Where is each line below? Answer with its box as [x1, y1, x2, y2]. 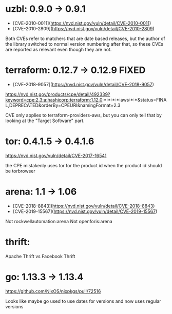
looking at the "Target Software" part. [5, 117, 85, 124]
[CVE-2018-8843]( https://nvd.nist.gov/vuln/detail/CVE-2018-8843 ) [12, 203, 155, 209]
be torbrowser [5, 168, 36, 174]
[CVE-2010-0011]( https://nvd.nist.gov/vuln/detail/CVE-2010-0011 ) [12, 20, 151, 26]
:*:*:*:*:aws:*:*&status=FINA [102, 96, 167, 103]
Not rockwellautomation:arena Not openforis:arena [5, 218, 113, 224]
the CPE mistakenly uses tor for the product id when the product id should [5, 162, 162, 168]
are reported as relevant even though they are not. [5, 46, 112, 52]
